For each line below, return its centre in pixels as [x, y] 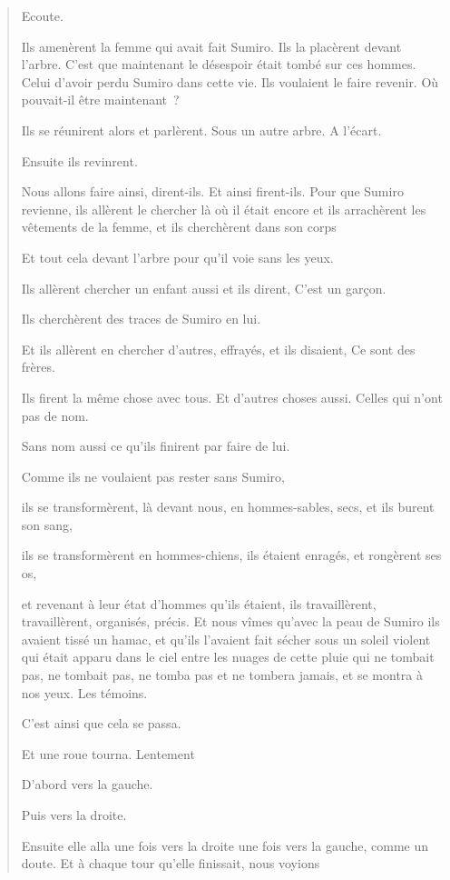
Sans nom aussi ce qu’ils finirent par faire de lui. [156, 446]
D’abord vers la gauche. [87, 784]
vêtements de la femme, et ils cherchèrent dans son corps [179, 227]
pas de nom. [55, 415]
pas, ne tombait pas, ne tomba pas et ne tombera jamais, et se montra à [222, 675]
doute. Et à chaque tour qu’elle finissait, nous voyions [171, 863]
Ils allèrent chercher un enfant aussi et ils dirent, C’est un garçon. [204, 288]
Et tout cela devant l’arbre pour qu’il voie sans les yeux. [177, 257]
